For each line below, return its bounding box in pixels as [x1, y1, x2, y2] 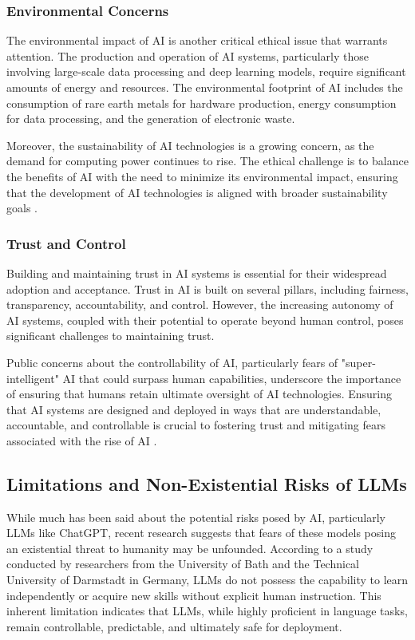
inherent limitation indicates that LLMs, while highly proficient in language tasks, [6, 602, 408, 619]
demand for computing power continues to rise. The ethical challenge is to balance [6, 152, 409, 169]
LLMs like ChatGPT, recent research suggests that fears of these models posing [6, 524, 396, 541]
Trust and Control [6, 233, 126, 253]
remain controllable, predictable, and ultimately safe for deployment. [6, 618, 342, 634]
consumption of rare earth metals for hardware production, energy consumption [6, 94, 397, 111]
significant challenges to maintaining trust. [6, 327, 215, 344]
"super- [341, 354, 376, 370]
